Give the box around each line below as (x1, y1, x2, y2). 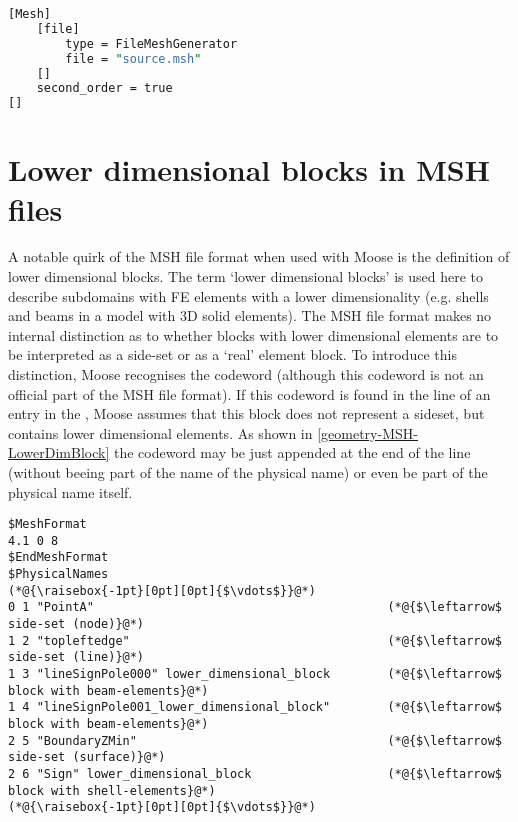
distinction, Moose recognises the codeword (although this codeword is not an (8, 364, 484, 384)
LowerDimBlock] (8, 442, 110, 463)
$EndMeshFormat (8, 550, 109, 565)
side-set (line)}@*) (8, 650, 145, 665)
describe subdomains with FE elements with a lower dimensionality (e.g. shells (8, 285, 489, 306)
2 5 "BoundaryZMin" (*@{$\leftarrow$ (8, 733, 502, 748)
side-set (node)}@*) (8, 617, 145, 632)
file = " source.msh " (65, 51, 202, 66)
